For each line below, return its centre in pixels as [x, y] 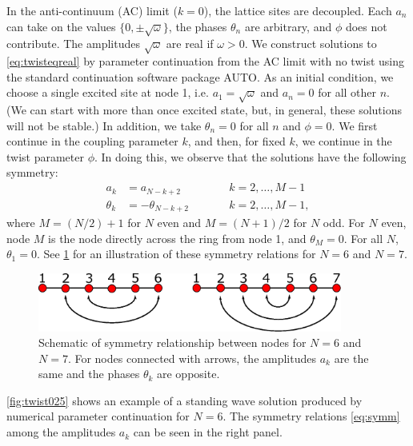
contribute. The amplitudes [73, 44]
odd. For [344, 223]
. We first [355, 125]
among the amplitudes [61, 432]
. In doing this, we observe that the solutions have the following [251, 156]
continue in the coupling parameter [92, 141]
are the [351, 358]
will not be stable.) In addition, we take [104, 125]
